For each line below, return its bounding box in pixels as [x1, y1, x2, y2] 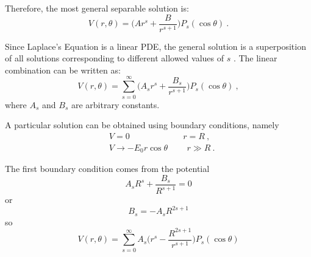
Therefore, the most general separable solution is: [5, 2, 189, 14]
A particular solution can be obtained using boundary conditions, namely [5, 118, 279, 131]
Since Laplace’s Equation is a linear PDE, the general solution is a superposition [5, 39, 306, 52]
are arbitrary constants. [71, 98, 160, 111]
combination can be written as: [5, 63, 121, 76]
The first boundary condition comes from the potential [5, 162, 210, 175]
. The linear [233, 52, 277, 64]
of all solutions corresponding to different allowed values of [5, 52, 224, 64]
